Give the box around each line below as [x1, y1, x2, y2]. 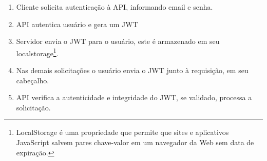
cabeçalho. [16, 75, 49, 85]
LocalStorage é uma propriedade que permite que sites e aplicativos [16, 127, 229, 137]
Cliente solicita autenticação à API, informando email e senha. [16, 2, 213, 12]
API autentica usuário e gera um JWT [16, 18, 138, 29]
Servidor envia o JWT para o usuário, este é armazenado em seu [16, 36, 220, 47]
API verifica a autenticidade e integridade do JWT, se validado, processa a [16, 92, 252, 103]
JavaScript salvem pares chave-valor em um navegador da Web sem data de [16, 137, 254, 147]
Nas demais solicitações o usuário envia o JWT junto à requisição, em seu [16, 65, 249, 76]
